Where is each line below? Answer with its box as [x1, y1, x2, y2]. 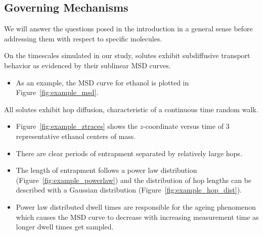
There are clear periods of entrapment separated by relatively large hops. [16, 148, 242, 158]
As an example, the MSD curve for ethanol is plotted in [16, 77, 189, 87]
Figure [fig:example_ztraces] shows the [16, 121, 138, 131]
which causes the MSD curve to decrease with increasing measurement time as [16, 211, 259, 222]
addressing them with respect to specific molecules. [4, 33, 162, 43]
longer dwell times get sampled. [16, 221, 114, 232]
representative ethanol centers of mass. [16, 130, 136, 141]
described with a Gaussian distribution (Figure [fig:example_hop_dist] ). [16, 184, 242, 195]
